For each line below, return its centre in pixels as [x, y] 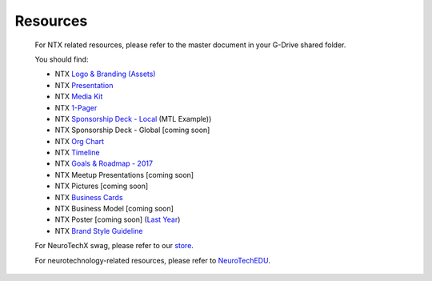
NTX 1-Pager [76, 107]
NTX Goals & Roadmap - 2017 [104, 163]
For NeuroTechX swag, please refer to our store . [114, 246]
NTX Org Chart [79, 141]
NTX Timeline [77, 153]
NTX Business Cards [89, 197]
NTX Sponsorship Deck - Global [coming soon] [132, 130]
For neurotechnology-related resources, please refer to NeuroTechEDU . [153, 260]
